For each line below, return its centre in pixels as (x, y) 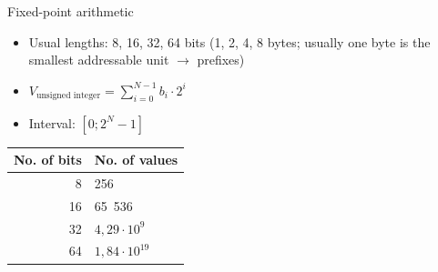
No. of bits (48, 160)
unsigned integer (68, 96)
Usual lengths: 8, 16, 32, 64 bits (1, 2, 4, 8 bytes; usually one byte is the (229, 41)
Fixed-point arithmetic (71, 11)
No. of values (136, 160)
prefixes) (221, 60)
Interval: (52, 122)
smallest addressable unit (99, 60)
